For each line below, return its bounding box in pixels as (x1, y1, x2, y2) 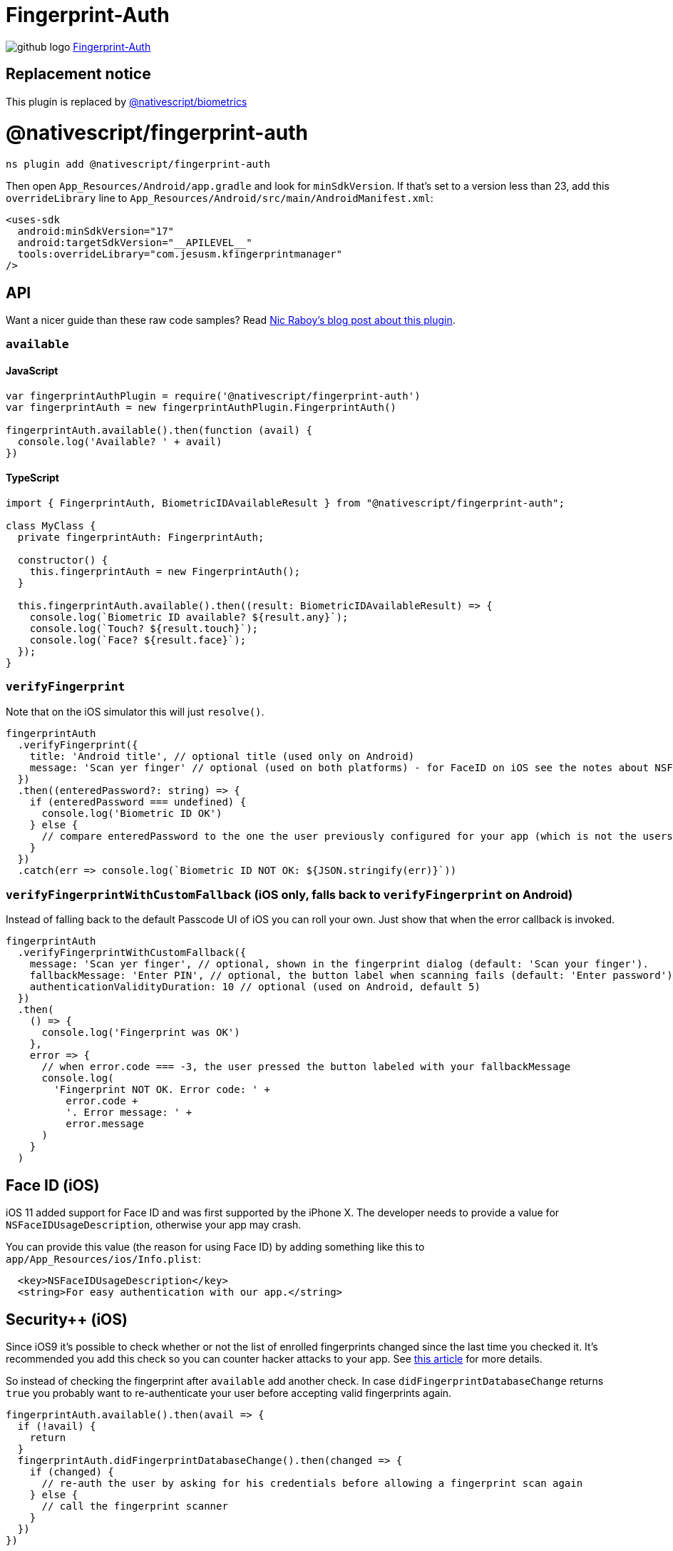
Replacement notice (6, 65, 151, 83)
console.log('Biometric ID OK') (41, 807, 222, 819)
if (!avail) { (17, 1420, 96, 1432)
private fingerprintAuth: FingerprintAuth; (17, 531, 264, 543)
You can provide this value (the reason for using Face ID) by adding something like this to (6, 1241, 425, 1253)
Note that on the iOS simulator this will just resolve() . (6, 705, 264, 718)
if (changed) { (29, 1465, 114, 1478)
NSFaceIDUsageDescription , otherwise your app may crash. (6, 1219, 302, 1231)
